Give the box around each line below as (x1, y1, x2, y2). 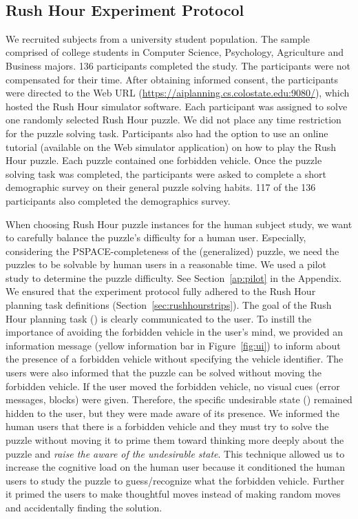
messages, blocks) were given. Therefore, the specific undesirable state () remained (6, 392, 352, 407)
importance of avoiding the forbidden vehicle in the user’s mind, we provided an (6, 325, 343, 339)
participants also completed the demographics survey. (6, 193, 231, 207)
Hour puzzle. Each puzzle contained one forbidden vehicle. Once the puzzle (6, 153, 322, 167)
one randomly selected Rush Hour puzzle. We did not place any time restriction (6, 112, 341, 127)
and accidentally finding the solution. (6, 500, 162, 514)
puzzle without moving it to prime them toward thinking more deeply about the (6, 433, 344, 447)
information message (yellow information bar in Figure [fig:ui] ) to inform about (6, 338, 341, 352)
